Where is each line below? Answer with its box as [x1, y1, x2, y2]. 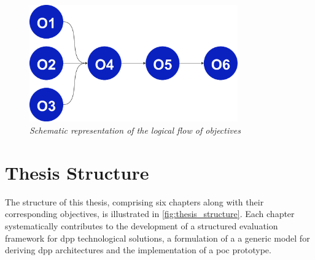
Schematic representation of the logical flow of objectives [29, 124, 241, 137]
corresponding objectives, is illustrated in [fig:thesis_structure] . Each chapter [5, 207, 295, 220]
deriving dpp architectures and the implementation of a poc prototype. [5, 243, 271, 256]
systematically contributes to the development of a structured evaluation [5, 219, 278, 232]
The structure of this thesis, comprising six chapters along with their [5, 195, 264, 208]
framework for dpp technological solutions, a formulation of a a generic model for [5, 231, 310, 244]
